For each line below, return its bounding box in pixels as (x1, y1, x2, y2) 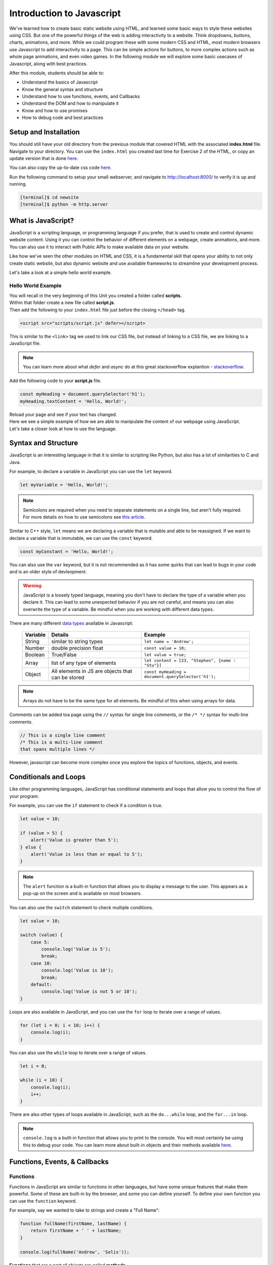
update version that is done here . (9, 155, 78, 161)
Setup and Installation (9, 128, 80, 137)
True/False (51, 651, 77, 658)
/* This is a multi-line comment (20, 739, 103, 745)
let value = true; (144, 652, 187, 657)
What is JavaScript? (9, 216, 74, 225)
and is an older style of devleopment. (9, 569, 87, 575)
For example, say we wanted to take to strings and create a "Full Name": (9, 1207, 160, 1213)
